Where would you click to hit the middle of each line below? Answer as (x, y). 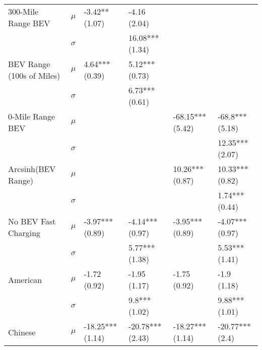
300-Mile (23, 11)
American (25, 279)
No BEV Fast (32, 221)
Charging (24, 233)
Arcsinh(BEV (32, 169)
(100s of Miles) (34, 75)
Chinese (22, 332)
